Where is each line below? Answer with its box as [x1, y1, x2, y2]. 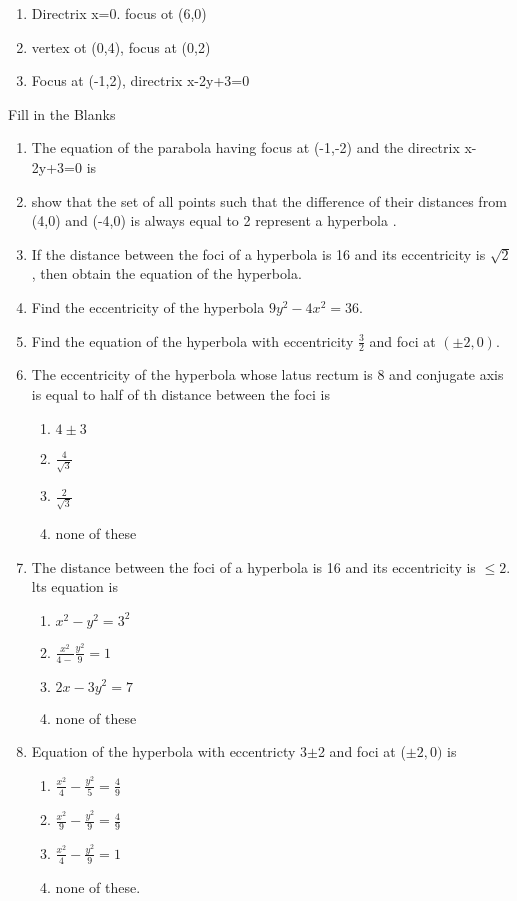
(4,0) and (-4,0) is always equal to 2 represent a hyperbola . [31, 210, 397, 231]
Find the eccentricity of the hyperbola [31, 296, 265, 317]
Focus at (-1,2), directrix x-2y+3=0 [31, 70, 250, 91]
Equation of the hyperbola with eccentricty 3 [31, 741, 308, 762]
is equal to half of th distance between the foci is [31, 383, 330, 404]
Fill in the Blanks [8, 103, 116, 124]
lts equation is [31, 576, 118, 597]
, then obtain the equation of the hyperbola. [31, 263, 302, 284]
